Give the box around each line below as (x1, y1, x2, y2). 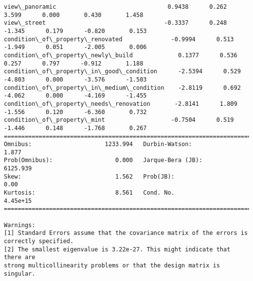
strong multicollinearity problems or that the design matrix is (4, 262, 220, 269)
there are (4, 254, 36, 261)
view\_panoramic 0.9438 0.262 (4, 3, 227, 10)
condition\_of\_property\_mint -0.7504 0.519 (4, 116, 234, 124)
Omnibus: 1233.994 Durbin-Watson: (4, 141, 192, 148)
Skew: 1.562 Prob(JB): (4, 173, 175, 180)
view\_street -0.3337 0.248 (4, 19, 227, 27)
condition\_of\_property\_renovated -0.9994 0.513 (4, 35, 234, 43)
